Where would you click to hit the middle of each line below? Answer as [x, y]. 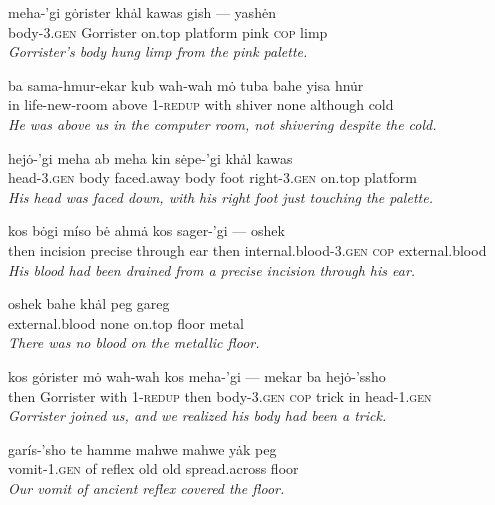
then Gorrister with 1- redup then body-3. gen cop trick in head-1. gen [220, 395]
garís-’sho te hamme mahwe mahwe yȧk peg [142, 448]
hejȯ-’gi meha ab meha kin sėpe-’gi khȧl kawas [150, 157]
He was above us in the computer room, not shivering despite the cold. [222, 123]
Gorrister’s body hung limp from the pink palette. [158, 51]
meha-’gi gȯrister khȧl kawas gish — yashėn [142, 12]
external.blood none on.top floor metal [126, 322]
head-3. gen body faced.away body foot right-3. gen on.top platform [212, 177]
